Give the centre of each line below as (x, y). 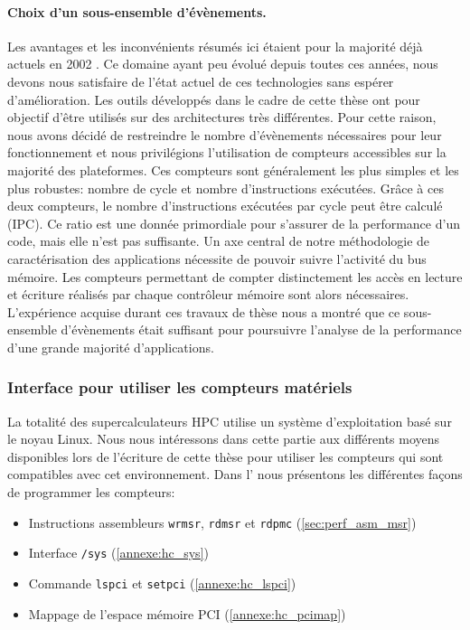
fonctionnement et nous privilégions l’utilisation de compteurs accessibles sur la (227, 152)
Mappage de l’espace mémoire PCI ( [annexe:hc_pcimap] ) (187, 613)
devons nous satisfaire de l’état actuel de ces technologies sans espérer (201, 81)
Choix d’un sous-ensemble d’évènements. (137, 11)
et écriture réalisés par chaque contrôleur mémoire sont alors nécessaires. (208, 294)
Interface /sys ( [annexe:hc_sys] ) (118, 553)
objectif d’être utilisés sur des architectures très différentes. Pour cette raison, (222, 117)
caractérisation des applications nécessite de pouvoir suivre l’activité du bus (217, 258)
